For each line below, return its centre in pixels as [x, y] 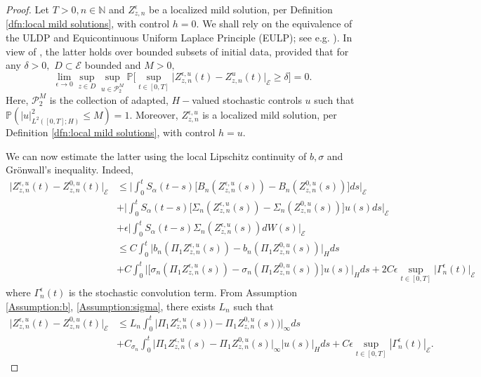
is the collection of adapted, [109, 99]
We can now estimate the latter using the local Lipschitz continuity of [156, 156]
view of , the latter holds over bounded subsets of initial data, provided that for [177, 51]
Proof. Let [27, 9]
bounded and [113, 65]
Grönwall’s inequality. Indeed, [70, 170]
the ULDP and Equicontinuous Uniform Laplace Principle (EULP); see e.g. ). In [179, 38]
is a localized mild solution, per [270, 115]
